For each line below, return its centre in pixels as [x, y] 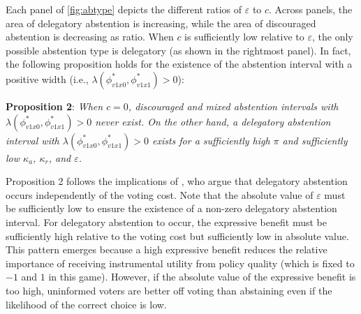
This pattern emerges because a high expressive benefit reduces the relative [167, 249]
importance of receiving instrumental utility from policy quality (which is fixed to [180, 263]
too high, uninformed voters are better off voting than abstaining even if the [169, 290]
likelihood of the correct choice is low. [86, 304]
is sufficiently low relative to [244, 37]
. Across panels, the [311, 9]
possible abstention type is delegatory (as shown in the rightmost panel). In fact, [178, 50]
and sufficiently [315, 140]
